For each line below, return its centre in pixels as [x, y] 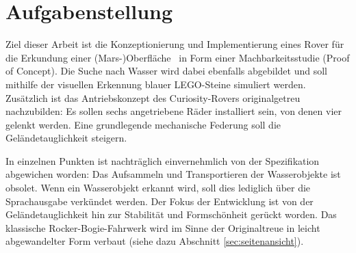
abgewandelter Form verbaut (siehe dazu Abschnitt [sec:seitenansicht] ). [155, 241]
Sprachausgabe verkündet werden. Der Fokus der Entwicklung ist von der [160, 201]
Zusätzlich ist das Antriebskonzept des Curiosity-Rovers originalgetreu [153, 97]
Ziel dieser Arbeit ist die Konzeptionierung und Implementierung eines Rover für [175, 44]
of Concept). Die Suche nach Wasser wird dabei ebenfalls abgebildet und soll [166, 71]
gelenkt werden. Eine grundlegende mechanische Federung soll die [143, 124]
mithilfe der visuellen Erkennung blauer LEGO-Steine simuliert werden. [156, 84]
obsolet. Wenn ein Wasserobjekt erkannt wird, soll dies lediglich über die [158, 188]
